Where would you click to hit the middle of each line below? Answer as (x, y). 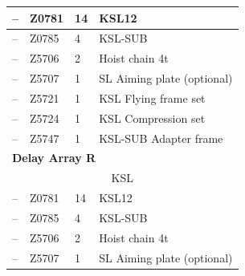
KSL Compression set (152, 118)
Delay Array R (54, 158)
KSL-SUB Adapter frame (161, 138)
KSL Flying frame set (152, 97)
